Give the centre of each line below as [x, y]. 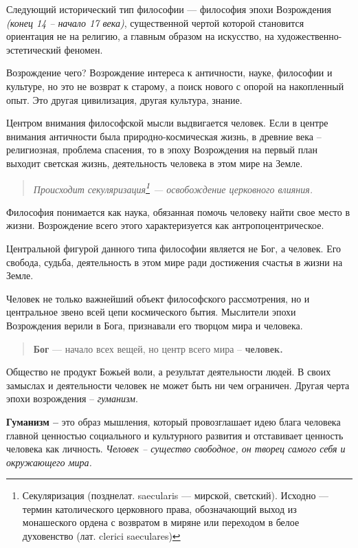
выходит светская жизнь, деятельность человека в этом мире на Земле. [155, 163]
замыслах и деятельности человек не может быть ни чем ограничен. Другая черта [178, 385]
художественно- [310, 36]
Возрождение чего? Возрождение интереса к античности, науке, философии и [169, 73]
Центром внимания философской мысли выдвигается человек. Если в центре [167, 123]
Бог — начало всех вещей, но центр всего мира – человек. [158, 348]
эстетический [34, 49]
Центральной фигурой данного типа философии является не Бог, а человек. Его [174, 248]
